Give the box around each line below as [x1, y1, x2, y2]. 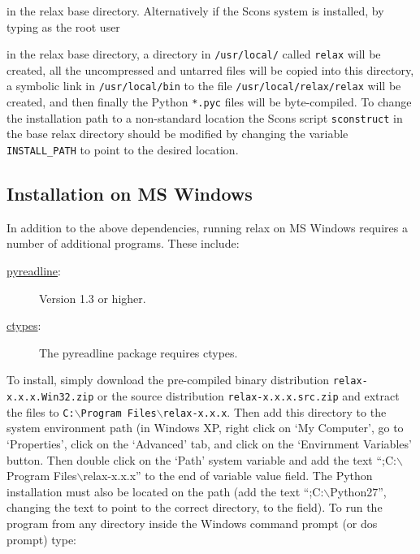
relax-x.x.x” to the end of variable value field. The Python [83, 467, 373, 484]
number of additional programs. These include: [6, 235, 240, 252]
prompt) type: [6, 530, 77, 548]
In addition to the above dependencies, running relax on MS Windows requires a [6, 219, 408, 236]
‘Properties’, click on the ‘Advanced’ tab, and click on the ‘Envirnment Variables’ [6, 435, 412, 452]
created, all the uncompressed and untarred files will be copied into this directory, [6, 61, 414, 78]
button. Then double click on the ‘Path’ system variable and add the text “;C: [6, 451, 396, 468]
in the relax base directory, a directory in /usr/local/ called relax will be [6, 45, 381, 63]
